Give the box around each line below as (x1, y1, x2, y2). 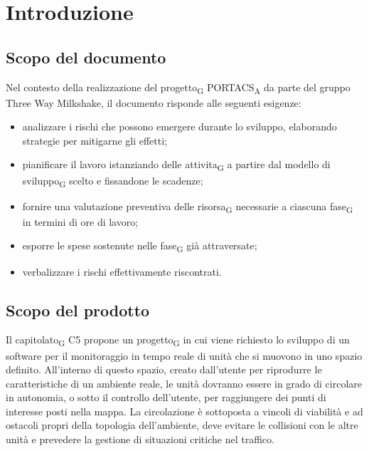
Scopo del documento (6, 46, 166, 68)
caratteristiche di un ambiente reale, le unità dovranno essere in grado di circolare (6, 375, 363, 390)
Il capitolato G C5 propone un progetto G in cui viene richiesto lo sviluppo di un (6, 332, 350, 349)
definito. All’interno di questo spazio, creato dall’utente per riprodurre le (6, 362, 322, 377)
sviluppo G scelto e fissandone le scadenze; (22, 172, 203, 190)
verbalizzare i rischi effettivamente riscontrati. (22, 264, 222, 279)
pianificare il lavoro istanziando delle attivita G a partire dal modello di (22, 157, 331, 174)
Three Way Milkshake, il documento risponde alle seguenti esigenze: (6, 95, 301, 110)
